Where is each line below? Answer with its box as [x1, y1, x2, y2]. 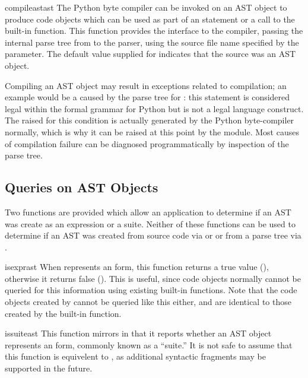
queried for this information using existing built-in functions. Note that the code [5, 284, 297, 296]
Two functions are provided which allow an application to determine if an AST [5, 205, 291, 218]
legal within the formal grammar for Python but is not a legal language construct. [5, 102, 304, 115]
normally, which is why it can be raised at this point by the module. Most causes [5, 125, 299, 138]
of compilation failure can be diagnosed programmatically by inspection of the [5, 137, 289, 150]
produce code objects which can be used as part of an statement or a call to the [5, 12, 295, 25]
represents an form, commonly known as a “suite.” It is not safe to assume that [5, 338, 293, 351]
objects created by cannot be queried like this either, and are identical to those [5, 296, 291, 308]
